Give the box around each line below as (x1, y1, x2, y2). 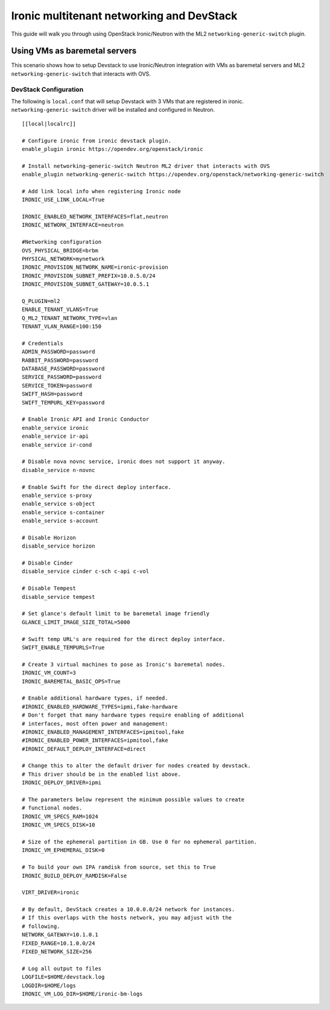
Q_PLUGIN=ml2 (22, 298, 60, 304)
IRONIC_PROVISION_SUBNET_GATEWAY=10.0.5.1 (22, 281, 150, 288)
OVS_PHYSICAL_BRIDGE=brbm (22, 247, 99, 254)
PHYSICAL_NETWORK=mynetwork (22, 255, 105, 263)
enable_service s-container (22, 509, 105, 516)
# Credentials (22, 340, 63, 347)
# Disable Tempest (22, 585, 77, 592)
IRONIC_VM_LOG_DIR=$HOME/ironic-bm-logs (22, 991, 143, 997)
